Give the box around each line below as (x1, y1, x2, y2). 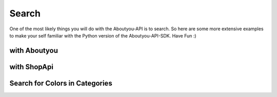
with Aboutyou (9, 46, 58, 55)
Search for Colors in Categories (9, 79, 112, 87)
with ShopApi (9, 62, 54, 71)
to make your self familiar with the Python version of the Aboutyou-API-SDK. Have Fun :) (9, 32, 197, 38)
